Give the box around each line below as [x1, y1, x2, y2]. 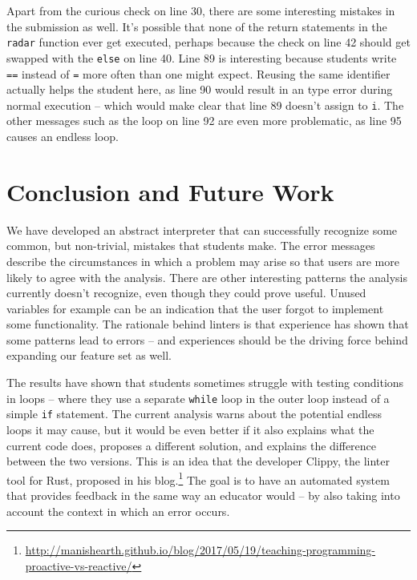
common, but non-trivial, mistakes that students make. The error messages [6, 237, 375, 254]
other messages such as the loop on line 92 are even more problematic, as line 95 [6, 112, 402, 129]
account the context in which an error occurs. [6, 502, 230, 519]
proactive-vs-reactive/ [25, 557, 132, 574]
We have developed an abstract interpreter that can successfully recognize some [6, 221, 398, 238]
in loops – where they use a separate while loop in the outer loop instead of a [6, 389, 390, 406]
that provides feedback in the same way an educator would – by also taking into [6, 487, 400, 503]
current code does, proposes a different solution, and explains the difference [6, 437, 377, 453]
